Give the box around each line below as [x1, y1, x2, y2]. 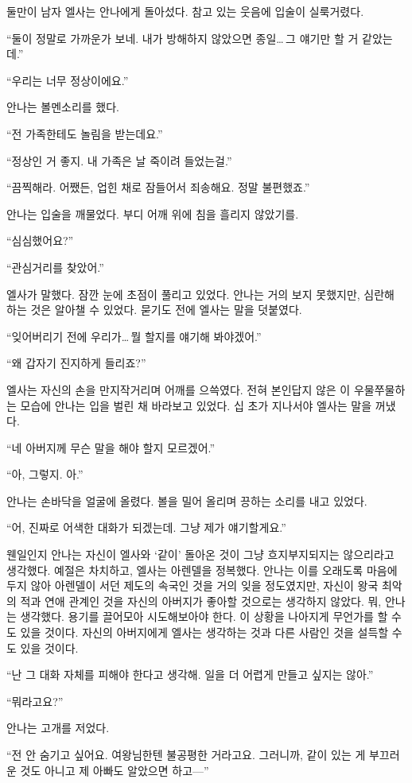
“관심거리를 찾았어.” [6, 258, 104, 275]
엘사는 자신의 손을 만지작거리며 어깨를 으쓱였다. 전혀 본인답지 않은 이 [6, 381, 351, 397]
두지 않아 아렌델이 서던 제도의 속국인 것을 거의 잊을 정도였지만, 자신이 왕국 [6, 577, 379, 594]
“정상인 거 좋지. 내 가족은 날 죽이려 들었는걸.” [6, 152, 232, 169]
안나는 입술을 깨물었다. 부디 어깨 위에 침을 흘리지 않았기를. [6, 205, 299, 222]
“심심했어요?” [6, 232, 74, 249]
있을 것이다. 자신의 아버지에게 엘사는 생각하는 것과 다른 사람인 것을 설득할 [20, 624, 389, 641]
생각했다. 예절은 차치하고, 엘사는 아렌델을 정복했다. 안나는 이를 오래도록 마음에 [6, 561, 398, 578]
